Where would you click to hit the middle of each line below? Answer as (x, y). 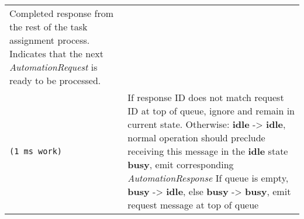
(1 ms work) (36, 151)
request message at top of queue (193, 205)
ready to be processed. (55, 80)
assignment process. (50, 40)
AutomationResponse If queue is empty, (208, 178)
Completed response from (62, 13)
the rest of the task (49, 27)
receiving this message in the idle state (208, 151)
